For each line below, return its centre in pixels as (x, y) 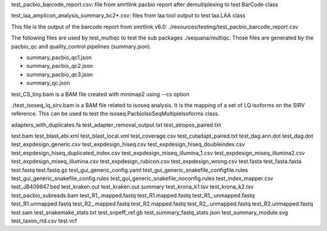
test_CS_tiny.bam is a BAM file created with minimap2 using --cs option (101, 94)
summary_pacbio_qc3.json (60, 74)
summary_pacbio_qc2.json (60, 66)
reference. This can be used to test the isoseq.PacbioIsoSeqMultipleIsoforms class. (115, 114)
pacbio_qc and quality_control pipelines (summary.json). (81, 46)
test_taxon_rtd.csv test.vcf (44, 221)
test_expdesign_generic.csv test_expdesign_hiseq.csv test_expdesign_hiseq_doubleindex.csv (128, 144)
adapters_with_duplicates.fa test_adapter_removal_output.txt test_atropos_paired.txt (116, 125)
